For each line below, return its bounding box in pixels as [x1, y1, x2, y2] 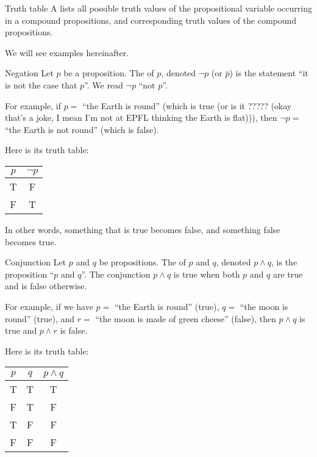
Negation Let [5, 67, 54, 79]
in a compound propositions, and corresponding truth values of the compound [5, 13, 297, 26]
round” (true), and [5, 312, 75, 325]
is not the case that [5, 78, 77, 91]
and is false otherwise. [5, 279, 87, 292]
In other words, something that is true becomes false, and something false [5, 223, 280, 236]
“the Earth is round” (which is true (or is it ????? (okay [82, 99, 292, 112]
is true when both [173, 267, 240, 280]
